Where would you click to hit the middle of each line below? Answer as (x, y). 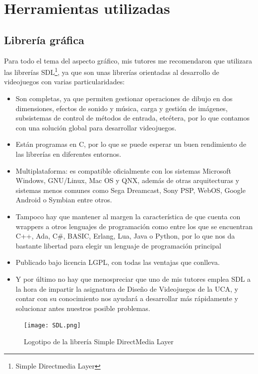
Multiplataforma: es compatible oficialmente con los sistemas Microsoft (123, 170)
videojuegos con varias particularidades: (64, 82)
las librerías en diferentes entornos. (68, 154)
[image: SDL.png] (52, 326)
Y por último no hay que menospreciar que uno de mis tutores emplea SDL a (133, 279)
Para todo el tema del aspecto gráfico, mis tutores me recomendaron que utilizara (128, 60)
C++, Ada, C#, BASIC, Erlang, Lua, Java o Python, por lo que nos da (125, 236)
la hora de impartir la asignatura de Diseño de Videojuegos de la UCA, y (127, 288)
